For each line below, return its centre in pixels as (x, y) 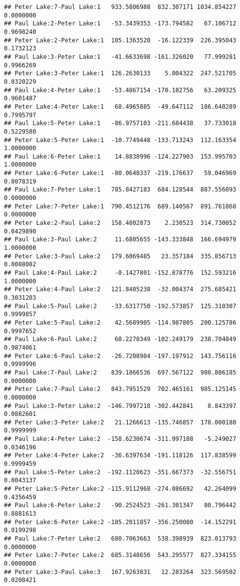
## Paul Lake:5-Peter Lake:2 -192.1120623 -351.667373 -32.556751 (120, 472)
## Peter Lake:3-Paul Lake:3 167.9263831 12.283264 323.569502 (120, 572)
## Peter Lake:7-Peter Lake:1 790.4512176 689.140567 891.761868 (120, 206)
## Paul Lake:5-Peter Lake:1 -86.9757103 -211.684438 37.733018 (120, 123)
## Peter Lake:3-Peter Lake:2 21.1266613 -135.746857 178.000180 (120, 422)
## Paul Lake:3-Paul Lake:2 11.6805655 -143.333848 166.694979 (120, 240)
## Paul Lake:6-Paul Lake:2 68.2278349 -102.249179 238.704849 (120, 339)
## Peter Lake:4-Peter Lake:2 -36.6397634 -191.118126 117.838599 (120, 456)
